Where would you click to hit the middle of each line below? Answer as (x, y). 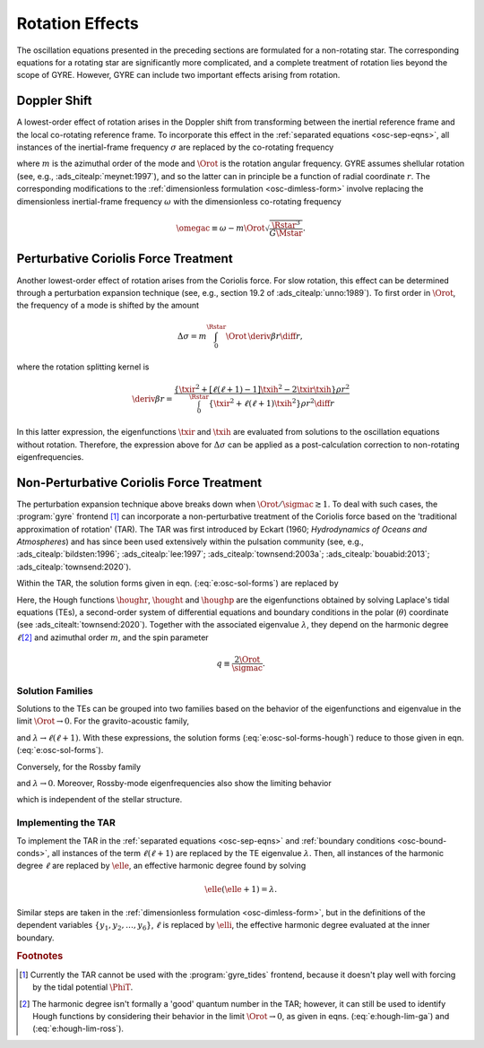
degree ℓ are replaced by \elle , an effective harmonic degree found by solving (161, 866)
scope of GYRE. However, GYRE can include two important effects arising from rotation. (178, 75)
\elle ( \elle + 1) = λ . (241, 889)
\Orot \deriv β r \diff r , (264, 336)
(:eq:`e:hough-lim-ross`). (78, 1029)
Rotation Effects (78, 23)
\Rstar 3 (286, 224)
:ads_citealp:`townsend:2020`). (74, 567)
